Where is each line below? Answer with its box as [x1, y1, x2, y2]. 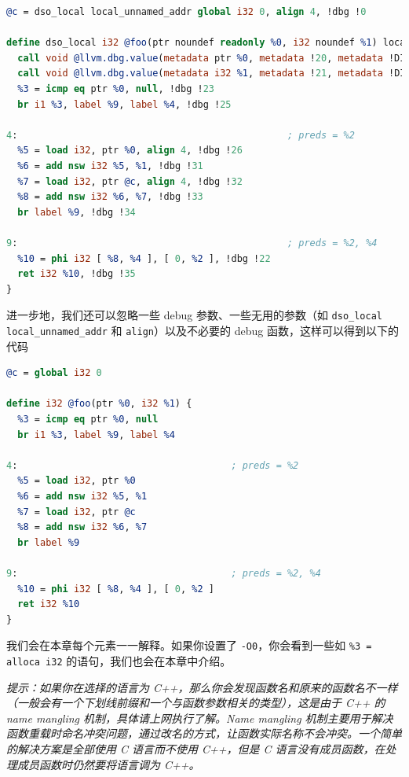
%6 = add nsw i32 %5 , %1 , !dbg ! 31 [17, 160, 203, 171]
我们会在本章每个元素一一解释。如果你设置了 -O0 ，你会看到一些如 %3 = [6, 637, 372, 654]
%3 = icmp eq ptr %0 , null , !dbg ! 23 [17, 83, 214, 94]
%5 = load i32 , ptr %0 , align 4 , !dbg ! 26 [17, 145, 243, 157]
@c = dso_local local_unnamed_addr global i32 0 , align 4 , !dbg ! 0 [6, 6, 367, 17]
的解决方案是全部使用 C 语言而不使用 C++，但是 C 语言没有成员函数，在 [6, 740, 385, 757]
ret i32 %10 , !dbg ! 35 [17, 268, 136, 280]
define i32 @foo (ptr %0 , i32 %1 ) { [6, 398, 192, 410]
